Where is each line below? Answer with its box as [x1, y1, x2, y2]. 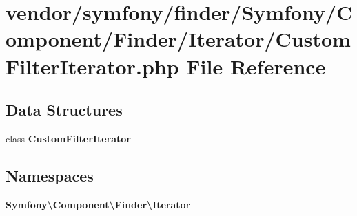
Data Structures [6, 99, 123, 120]
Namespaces [6, 164, 94, 186]
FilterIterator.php [6, 52, 179, 80]
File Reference [186, 52, 326, 80]
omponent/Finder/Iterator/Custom [6, 25, 351, 53]
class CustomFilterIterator [6, 131, 131, 145]
